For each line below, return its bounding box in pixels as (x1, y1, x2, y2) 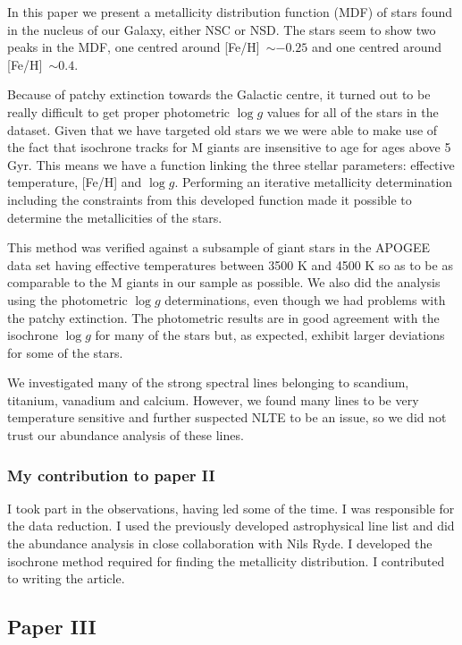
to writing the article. (7, 569, 125, 588)
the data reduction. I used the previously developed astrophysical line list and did (7, 516, 455, 535)
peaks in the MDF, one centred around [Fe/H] (7, 38, 260, 56)
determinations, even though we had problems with (164, 290, 446, 309)
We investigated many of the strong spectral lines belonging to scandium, (7, 373, 409, 392)
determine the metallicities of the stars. (7, 208, 223, 226)
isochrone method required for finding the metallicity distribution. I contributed (7, 551, 445, 570)
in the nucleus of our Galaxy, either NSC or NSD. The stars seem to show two (7, 20, 436, 38)
